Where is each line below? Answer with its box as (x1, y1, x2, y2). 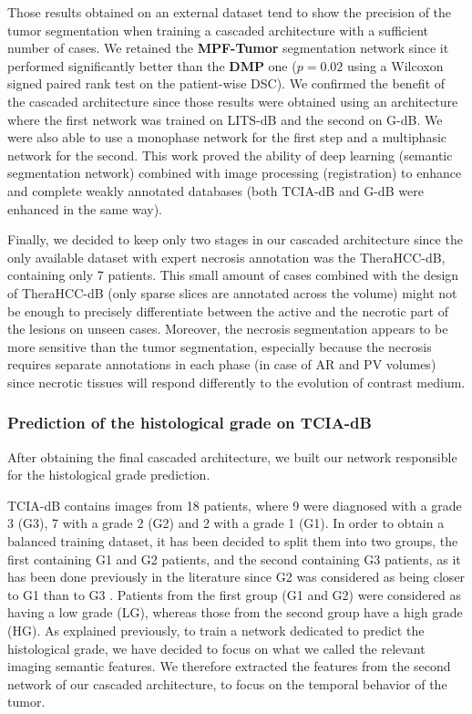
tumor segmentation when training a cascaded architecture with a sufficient (7, 20, 428, 39)
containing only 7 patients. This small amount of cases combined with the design (7, 265, 459, 285)
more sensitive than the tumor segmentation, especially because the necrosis (7, 336, 432, 356)
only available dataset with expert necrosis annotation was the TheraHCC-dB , (7, 247, 446, 266)
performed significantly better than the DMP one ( (7, 56, 297, 75)
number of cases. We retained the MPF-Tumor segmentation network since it (7, 38, 449, 57)
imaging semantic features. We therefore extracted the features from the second (7, 657, 451, 676)
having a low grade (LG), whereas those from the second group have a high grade (7, 603, 463, 622)
